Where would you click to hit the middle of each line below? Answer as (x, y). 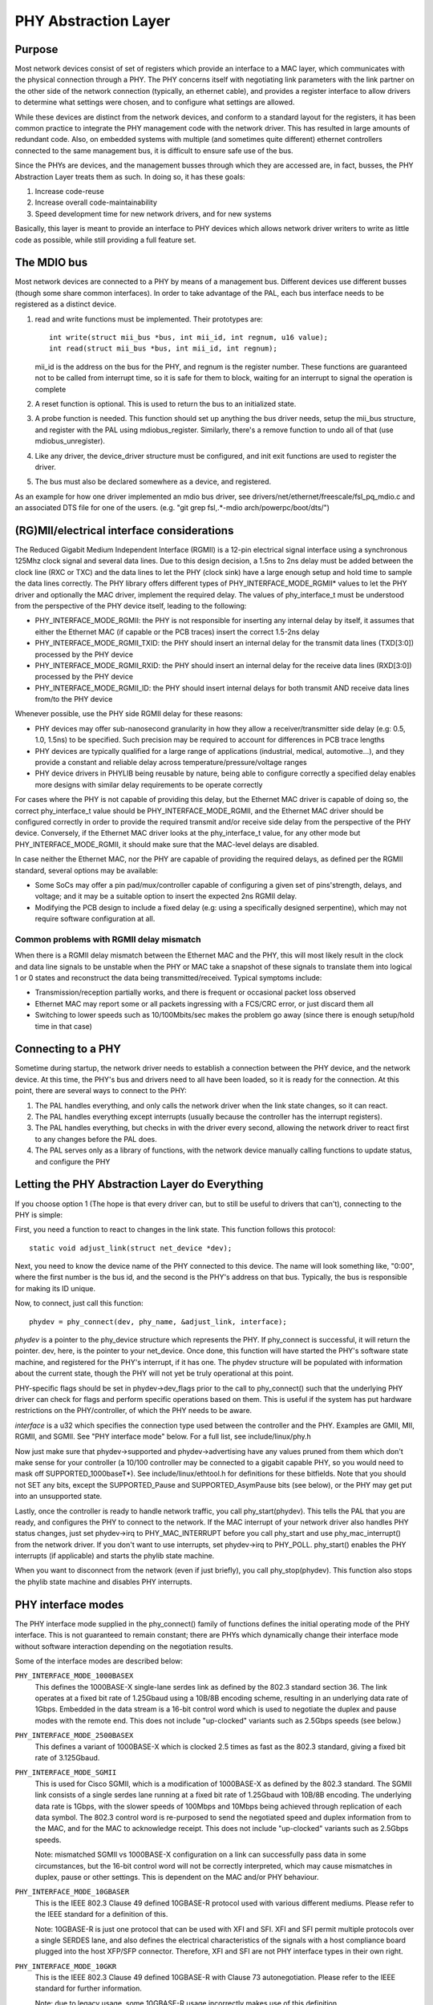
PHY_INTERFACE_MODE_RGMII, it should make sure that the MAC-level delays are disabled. (167, 844)
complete (51, 389)
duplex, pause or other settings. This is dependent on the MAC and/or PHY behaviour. (177, 1877)
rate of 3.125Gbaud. (67, 1758)
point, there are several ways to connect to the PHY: (101, 1091)
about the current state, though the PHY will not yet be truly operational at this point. (154, 1373)
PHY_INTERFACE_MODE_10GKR (66, 1966)
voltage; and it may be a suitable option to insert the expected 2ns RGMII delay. (166, 896)
